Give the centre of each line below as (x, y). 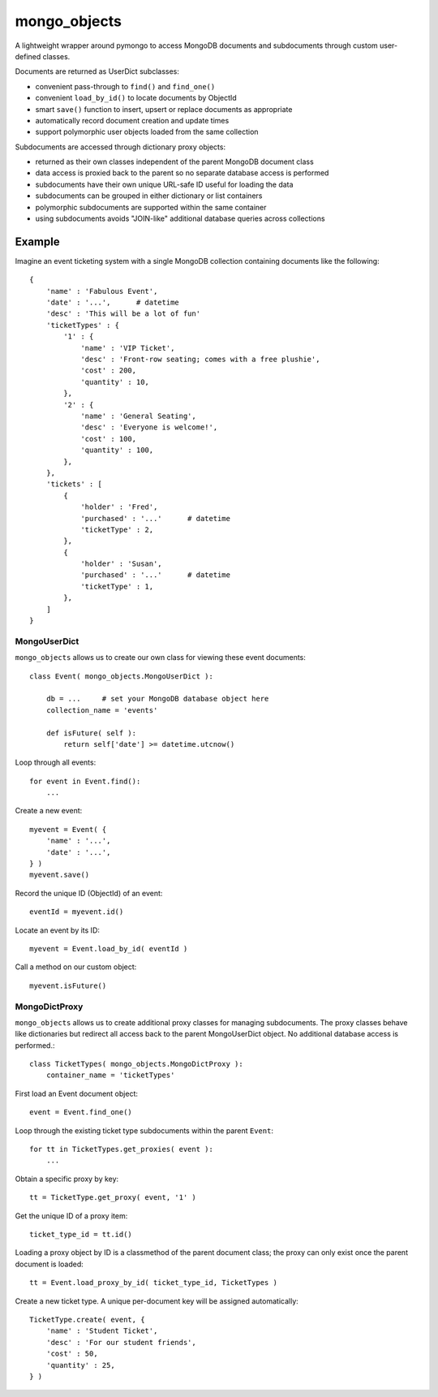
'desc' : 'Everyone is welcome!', (149, 427)
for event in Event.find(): (85, 781)
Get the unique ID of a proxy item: (71, 1216)
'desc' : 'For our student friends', (121, 1342)
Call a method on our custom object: (76, 967)
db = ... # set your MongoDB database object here (157, 699)
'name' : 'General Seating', (138, 416)
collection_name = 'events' (102, 710)
